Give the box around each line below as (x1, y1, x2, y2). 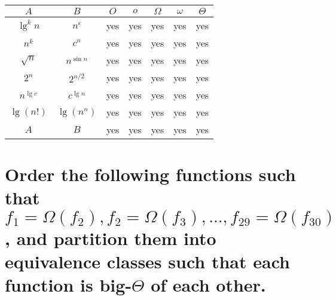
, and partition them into (5, 225, 216, 250)
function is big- (5, 272, 132, 296)
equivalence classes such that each (5, 249, 290, 273)
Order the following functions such (5, 162, 296, 186)
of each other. (151, 272, 266, 296)
